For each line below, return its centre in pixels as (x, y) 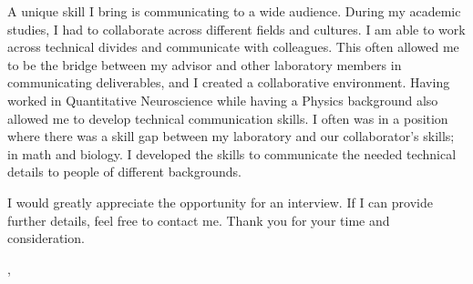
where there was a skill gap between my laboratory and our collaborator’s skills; (231, 136)
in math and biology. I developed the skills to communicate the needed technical (232, 153)
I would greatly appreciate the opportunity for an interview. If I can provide (220, 202)
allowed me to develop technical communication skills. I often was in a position (228, 118)
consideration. (46, 238)
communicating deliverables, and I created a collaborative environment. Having (229, 82)
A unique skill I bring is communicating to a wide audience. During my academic (234, 11)
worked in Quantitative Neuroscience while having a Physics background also (223, 100)
